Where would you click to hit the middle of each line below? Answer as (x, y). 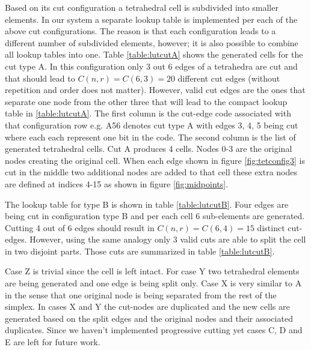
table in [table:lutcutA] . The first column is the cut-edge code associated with (148, 113)
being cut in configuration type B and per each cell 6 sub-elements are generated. (155, 216)
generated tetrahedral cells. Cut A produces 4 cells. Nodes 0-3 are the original (149, 149)
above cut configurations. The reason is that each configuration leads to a (140, 31)
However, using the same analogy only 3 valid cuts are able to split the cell (168, 239)
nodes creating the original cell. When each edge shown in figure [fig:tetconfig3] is (155, 160)
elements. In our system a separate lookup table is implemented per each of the (151, 19)
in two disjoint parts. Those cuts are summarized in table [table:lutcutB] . (140, 251)
